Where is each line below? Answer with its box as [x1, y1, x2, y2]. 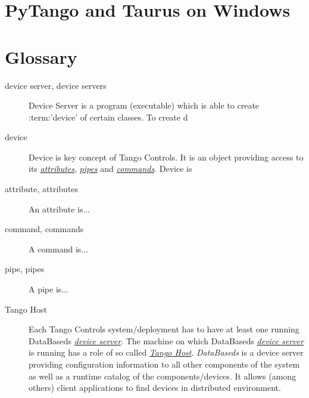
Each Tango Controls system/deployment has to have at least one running [29, 323, 299, 335]
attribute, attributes [5, 183, 79, 195]
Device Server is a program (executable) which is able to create [29, 99, 260, 112]
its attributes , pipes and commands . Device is [29, 162, 192, 175]
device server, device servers [5, 79, 107, 91]
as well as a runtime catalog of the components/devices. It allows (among [29, 369, 296, 382]
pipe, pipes [5, 263, 45, 275]
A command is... [29, 242, 89, 255]
